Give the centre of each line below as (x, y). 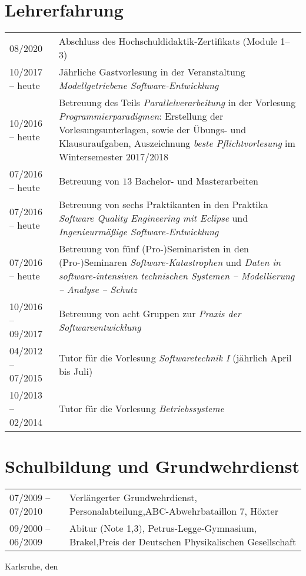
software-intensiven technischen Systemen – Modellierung (177, 276)
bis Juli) (76, 371)
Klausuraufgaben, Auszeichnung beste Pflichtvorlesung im (177, 143)
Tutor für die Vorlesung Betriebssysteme (141, 409)
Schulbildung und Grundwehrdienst (152, 466)
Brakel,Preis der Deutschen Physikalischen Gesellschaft (183, 542)
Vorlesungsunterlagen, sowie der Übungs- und (152, 130)
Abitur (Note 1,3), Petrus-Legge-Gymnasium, (163, 528)
